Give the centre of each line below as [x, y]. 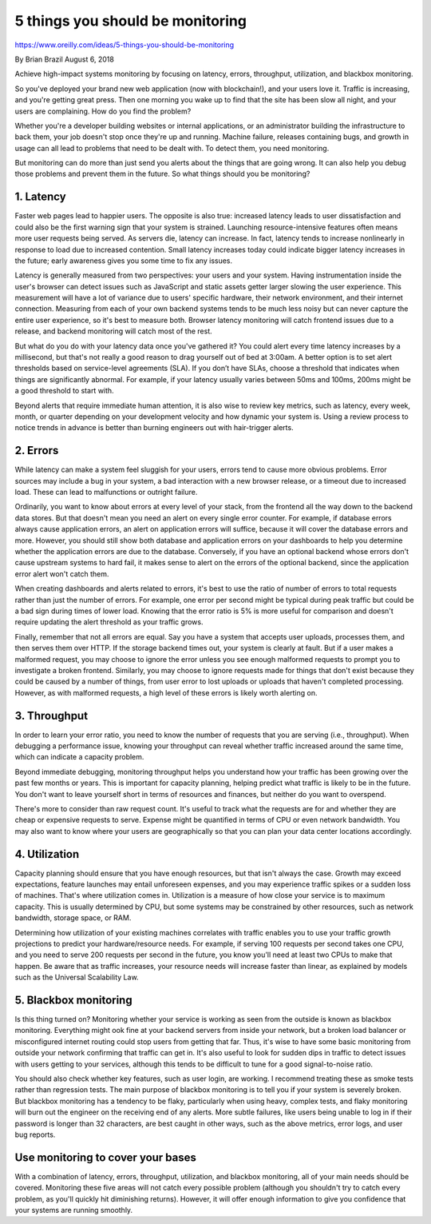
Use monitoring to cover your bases [106, 1157]
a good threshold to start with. [65, 391]
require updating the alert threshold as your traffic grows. [109, 622]
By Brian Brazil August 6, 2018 [65, 59]
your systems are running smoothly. [74, 1210]
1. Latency [41, 197]
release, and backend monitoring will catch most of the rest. [114, 331]
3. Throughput [51, 716]
